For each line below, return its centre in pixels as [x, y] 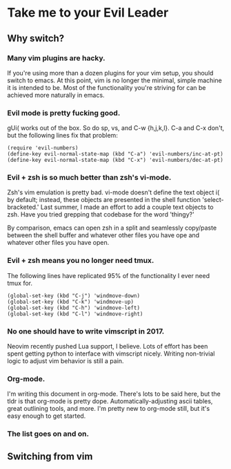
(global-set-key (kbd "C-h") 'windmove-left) [73, 308]
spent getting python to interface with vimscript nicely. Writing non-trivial [111, 353]
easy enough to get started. [47, 416]
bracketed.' [23, 207]
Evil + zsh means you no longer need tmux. [81, 261]
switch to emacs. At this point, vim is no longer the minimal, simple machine [114, 80]
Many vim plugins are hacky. [56, 58]
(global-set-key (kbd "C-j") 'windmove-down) [73, 295]
